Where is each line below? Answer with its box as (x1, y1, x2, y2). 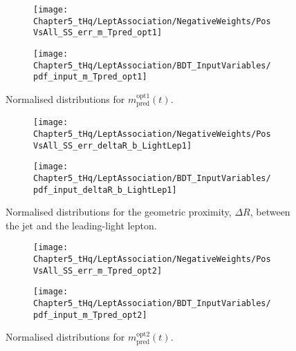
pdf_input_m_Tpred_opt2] (33, 310, 147, 320)
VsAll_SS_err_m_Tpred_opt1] (33, 28, 163, 38)
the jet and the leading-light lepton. (6, 218, 157, 232)
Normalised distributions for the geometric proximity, (6, 205, 232, 219)
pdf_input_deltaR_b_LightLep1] (33, 184, 177, 195)
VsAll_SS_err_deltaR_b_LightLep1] (33, 140, 192, 151)
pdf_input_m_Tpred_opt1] (33, 72, 147, 82)
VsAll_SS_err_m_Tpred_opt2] (33, 265, 163, 276)
